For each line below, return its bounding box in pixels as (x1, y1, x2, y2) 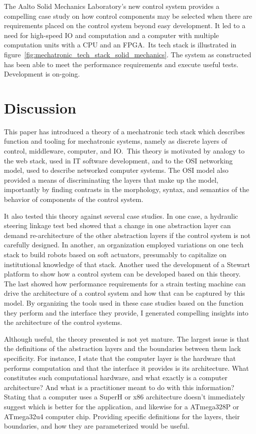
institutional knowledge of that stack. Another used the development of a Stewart (4, 259, 251, 269)
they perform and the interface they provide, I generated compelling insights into (4, 307, 249, 317)
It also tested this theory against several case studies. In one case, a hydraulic (4, 210, 238, 221)
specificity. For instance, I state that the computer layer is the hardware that (4, 353, 236, 363)
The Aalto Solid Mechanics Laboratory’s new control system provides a (4, 1, 220, 11)
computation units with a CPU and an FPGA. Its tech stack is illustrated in (4, 39, 237, 50)
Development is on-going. (4, 69, 80, 79)
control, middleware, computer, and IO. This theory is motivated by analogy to (4, 146, 245, 156)
